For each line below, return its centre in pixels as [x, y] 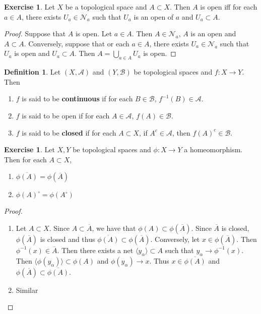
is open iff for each [229, 7]
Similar [27, 290]
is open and [32, 53]
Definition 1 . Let [32, 72]
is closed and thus [68, 239]
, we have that [114, 228]
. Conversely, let [175, 239]
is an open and [213, 34]
